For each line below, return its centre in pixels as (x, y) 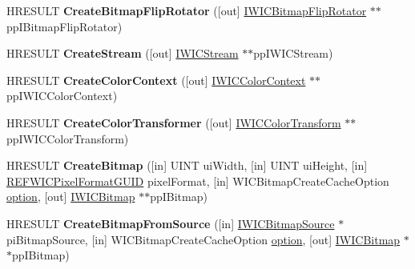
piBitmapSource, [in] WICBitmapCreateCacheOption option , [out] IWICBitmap (203, 239)
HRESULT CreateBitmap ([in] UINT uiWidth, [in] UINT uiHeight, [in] (187, 165)
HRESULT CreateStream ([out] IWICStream (123, 53)
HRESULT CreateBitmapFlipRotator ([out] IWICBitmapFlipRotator (187, 10)
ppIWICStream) (293, 53)
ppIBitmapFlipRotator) (64, 26)
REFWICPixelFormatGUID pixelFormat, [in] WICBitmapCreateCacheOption (198, 181)
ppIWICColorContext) (62, 96)
